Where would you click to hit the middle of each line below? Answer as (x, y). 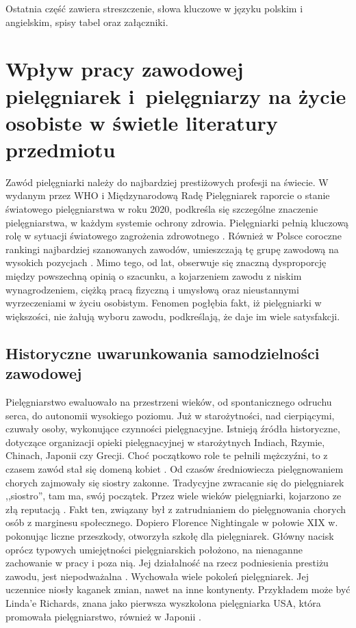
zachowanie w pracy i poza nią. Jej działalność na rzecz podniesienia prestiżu (167, 563)
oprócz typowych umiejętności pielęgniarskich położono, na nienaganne (154, 549)
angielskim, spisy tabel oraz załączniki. (87, 22)
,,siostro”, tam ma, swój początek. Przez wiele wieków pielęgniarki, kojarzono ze (174, 496)
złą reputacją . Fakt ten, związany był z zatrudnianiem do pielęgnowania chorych (176, 509)
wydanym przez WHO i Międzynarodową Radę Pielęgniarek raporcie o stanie (168, 195)
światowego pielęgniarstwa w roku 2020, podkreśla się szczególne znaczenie (162, 209)
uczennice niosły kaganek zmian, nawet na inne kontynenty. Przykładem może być (178, 589)
